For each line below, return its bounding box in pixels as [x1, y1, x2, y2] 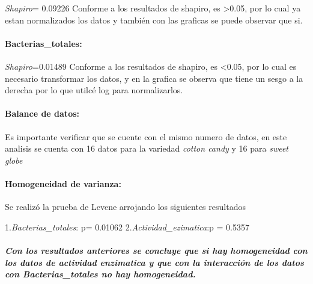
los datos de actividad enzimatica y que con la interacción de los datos [5, 256, 304, 268]
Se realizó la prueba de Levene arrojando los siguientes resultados [5, 200, 246, 213]
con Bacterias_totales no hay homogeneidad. [5, 268, 196, 280]
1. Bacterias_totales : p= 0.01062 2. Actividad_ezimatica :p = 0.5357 [5, 220, 250, 233]
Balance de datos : [5, 107, 80, 120]
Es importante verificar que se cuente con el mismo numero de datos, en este [5, 130, 287, 143]
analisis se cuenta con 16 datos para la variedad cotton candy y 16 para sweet [5, 142, 288, 155]
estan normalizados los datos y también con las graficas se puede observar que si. [5, 13, 303, 26]
